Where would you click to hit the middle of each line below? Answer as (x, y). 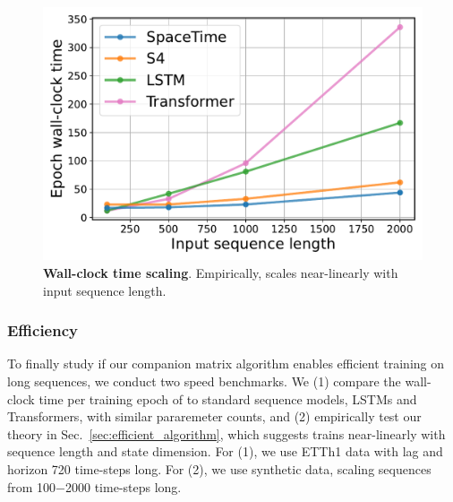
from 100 (32, 486)
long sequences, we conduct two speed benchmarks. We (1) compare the (204, 381)
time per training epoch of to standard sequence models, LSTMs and (228, 398)
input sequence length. (105, 290)
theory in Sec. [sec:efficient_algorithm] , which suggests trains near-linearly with (226, 433)
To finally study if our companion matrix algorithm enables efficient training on (226, 364)
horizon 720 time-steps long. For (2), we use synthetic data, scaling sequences (219, 468)
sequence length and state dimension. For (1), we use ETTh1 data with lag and (225, 451)
